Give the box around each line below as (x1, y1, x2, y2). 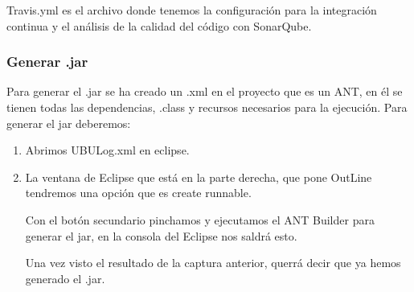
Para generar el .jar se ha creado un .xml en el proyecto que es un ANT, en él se (6, 83, 403, 100)
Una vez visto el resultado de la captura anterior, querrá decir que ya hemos (25, 254, 401, 271)
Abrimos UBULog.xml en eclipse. (25, 142, 190, 158)
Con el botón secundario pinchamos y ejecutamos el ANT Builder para (25, 211, 375, 228)
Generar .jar (6, 51, 88, 72)
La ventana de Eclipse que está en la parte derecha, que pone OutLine (25, 168, 372, 185)
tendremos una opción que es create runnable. (25, 184, 252, 201)
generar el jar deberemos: (6, 114, 131, 131)
